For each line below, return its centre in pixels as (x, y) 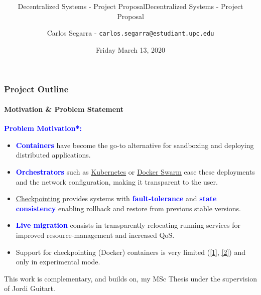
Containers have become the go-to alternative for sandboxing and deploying (135, 145)
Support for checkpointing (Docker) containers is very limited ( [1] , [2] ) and (130, 252)
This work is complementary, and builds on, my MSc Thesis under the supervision (130, 278)
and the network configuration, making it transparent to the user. (117, 181)
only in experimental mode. (58, 262)
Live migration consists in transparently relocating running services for (128, 225)
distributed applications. (53, 155)
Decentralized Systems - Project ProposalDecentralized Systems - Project (130, 6)
